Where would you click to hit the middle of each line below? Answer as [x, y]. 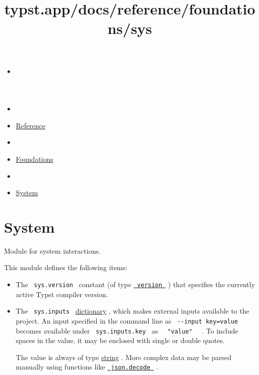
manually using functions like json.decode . [87, 367]
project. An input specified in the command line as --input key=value [127, 320]
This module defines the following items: [66, 267]
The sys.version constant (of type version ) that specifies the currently [135, 284]
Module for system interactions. [52, 250]
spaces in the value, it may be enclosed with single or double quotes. [120, 340]
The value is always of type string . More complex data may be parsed [124, 357]
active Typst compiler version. [62, 294]
